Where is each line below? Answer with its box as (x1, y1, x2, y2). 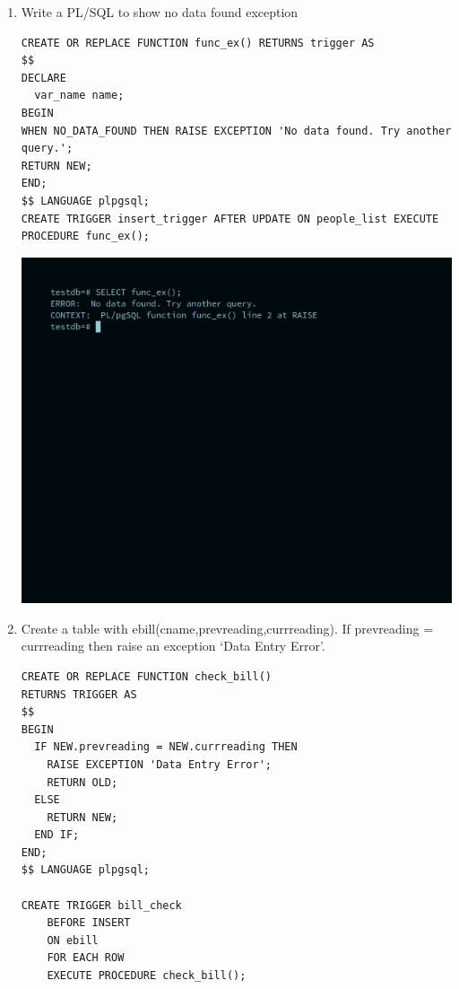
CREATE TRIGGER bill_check (21, 898, 182, 912)
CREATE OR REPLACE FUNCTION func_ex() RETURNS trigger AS (21, 36, 375, 49)
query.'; (21, 142, 74, 155)
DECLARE (21, 71, 66, 84)
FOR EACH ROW (47, 951, 125, 965)
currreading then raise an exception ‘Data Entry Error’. (21, 636, 325, 655)
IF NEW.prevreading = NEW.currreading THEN (34, 740, 298, 754)
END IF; (34, 828, 80, 842)
